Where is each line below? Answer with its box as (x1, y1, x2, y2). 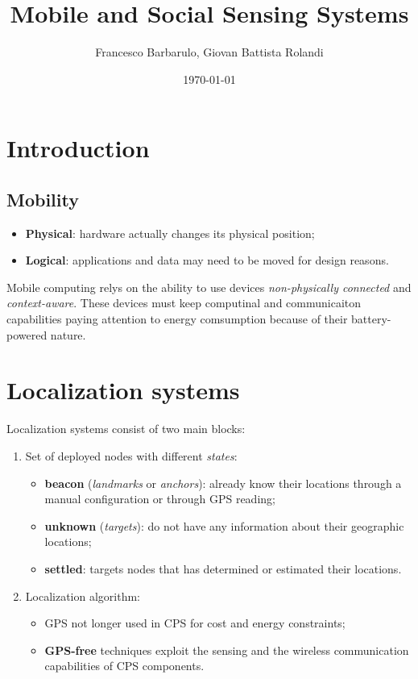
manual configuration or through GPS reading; (44, 490, 275, 507)
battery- (351, 310, 391, 327)
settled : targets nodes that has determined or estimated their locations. (44, 560, 402, 577)
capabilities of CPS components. (44, 657, 205, 674)
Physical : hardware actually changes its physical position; (25, 224, 315, 241)
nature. (50, 326, 86, 343)
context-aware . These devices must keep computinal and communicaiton (6, 294, 362, 311)
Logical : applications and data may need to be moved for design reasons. (25, 252, 389, 269)
